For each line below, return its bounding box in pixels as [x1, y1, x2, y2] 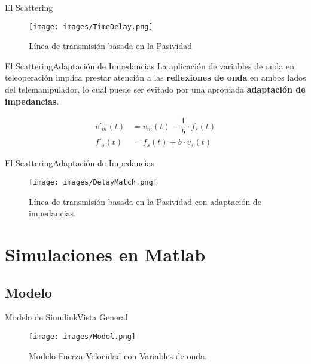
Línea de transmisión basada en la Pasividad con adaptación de [29, 195, 261, 207]
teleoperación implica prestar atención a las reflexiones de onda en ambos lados [5, 71, 306, 84]
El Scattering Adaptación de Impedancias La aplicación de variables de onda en [5, 59, 295, 72]
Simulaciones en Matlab [5, 241, 206, 266]
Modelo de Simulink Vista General [5, 311, 128, 323]
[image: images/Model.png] [29, 332, 136, 341]
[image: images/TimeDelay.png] [29, 22, 153, 31]
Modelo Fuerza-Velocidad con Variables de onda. [29, 349, 207, 362]
